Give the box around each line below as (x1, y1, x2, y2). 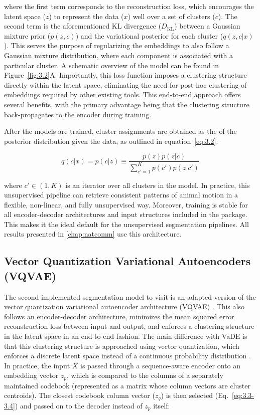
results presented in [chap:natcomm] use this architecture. (4, 229, 182, 239)
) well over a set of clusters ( (127, 11, 215, 21)
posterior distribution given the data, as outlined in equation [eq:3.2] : (4, 135, 218, 146)
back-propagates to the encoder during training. (4, 109, 152, 119)
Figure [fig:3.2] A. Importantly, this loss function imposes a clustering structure (4, 70, 247, 80)
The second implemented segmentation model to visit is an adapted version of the (4, 291, 256, 302)
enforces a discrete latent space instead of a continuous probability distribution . (4, 350, 251, 361)
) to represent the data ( (49, 11, 124, 21)
